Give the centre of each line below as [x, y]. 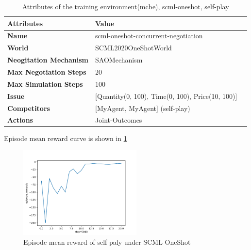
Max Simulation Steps [45, 84]
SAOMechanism [119, 60]
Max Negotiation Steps [47, 71]
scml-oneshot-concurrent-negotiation [149, 36]
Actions [20, 120]
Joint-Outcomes [119, 120]
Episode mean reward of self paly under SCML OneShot [107, 242]
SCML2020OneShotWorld [134, 48]
